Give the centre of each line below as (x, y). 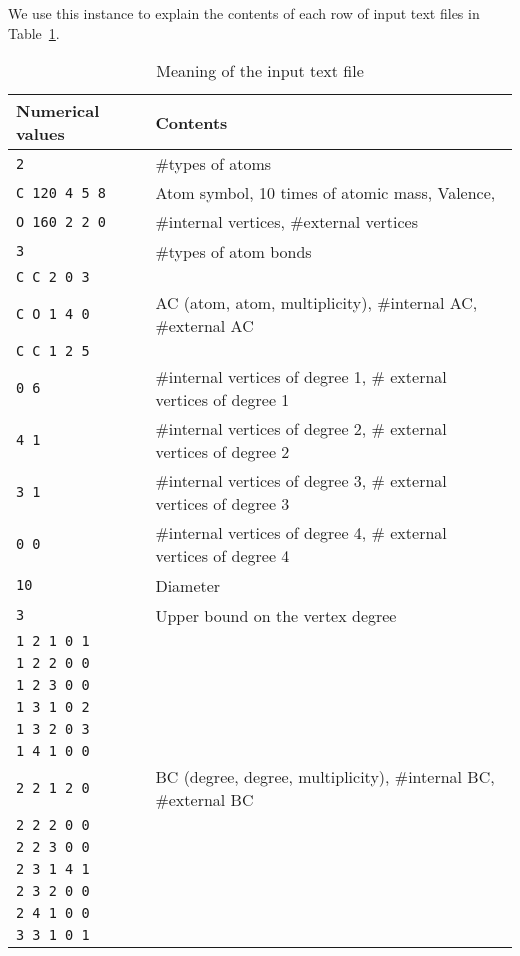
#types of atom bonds (233, 252)
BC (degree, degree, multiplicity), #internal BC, (325, 777)
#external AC (204, 326)
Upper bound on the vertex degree (276, 616)
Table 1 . (34, 32)
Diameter (188, 586)
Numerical (58, 111)
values (40, 134)
